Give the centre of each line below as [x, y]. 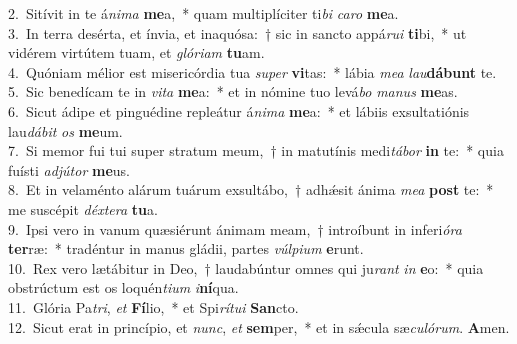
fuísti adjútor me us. [69, 169]
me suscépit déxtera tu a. [83, 208]
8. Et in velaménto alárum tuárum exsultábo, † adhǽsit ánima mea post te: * [251, 189]
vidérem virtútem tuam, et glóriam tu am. [136, 52]
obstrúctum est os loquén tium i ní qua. [123, 287]
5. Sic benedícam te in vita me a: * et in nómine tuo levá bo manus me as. [233, 91]
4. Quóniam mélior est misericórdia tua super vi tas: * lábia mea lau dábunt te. [252, 71]
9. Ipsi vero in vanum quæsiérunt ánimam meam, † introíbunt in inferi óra [235, 228]
